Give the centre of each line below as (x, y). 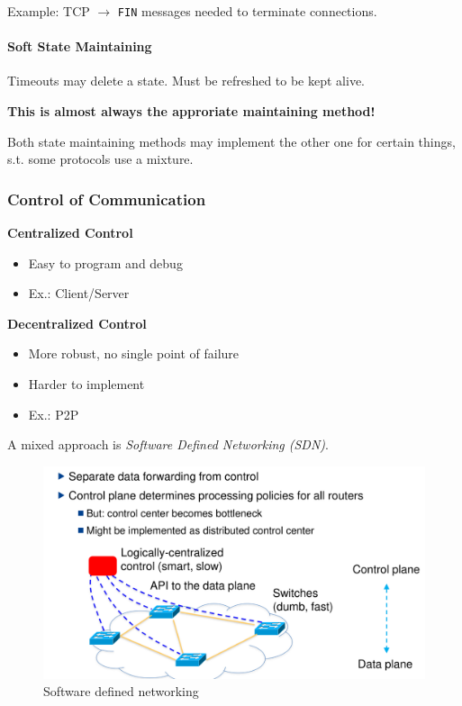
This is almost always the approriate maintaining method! (191, 111)
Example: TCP (49, 11)
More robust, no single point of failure (134, 353)
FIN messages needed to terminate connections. (247, 11)
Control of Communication (107, 199)
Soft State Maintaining (80, 46)
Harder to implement (86, 384)
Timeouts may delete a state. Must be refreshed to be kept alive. (186, 81)
